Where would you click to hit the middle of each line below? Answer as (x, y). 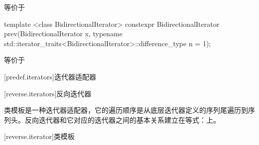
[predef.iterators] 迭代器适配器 (50, 76)
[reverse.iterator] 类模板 (39, 136)
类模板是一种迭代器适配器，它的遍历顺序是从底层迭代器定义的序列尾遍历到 (126, 110)
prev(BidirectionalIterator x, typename (63, 34)
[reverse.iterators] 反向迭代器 (48, 93)
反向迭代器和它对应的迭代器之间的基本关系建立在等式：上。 (122, 119)
